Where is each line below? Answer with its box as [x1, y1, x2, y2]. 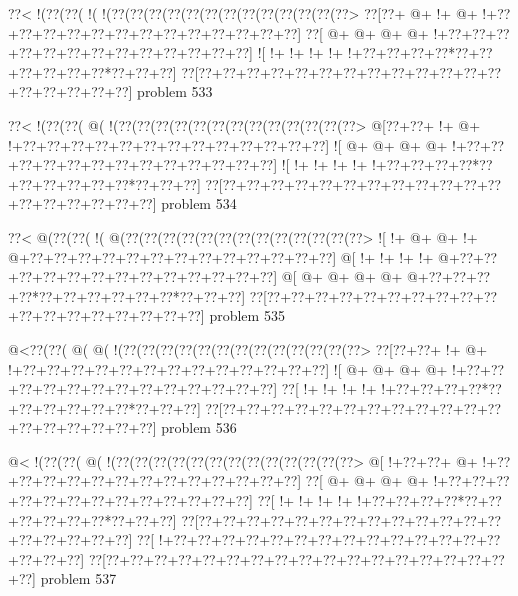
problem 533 [137, 81, 213, 102]
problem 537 [40, 568, 117, 589]
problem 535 [209, 305, 285, 326]
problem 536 [161, 417, 237, 438]
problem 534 [161, 193, 237, 214]
